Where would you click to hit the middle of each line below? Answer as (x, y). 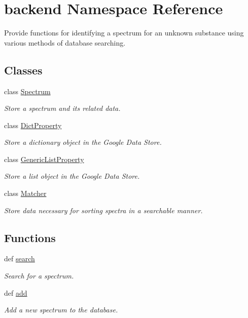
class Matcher (25, 193)
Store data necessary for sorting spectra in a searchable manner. (103, 210)
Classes (23, 70)
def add (16, 292)
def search (20, 259)
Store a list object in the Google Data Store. (72, 176)
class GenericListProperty (44, 159)
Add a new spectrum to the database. (61, 310)
